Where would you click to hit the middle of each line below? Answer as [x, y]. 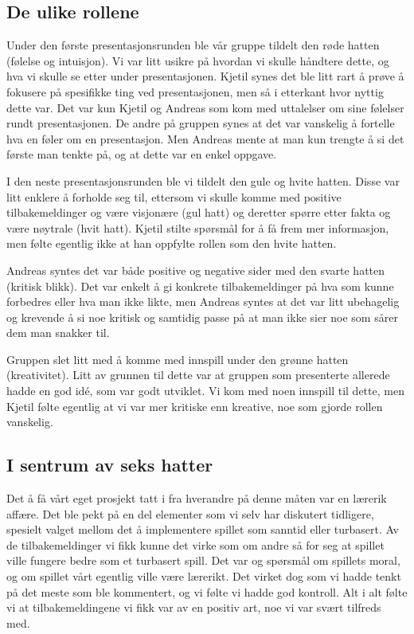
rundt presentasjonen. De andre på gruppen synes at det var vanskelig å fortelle [201, 123]
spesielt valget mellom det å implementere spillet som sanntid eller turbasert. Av [203, 529]
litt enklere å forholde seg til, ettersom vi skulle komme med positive [174, 196]
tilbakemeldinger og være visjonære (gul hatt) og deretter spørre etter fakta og [199, 212]
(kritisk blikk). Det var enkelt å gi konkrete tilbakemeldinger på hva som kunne [200, 286]
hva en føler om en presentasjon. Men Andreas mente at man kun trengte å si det [205, 138]
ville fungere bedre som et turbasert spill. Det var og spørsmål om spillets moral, [203, 560]
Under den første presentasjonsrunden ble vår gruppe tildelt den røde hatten [193, 45]
